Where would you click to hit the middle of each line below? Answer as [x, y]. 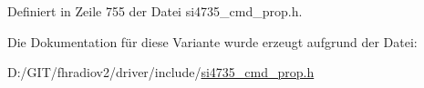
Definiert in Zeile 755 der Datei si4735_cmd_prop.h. [155, 11]
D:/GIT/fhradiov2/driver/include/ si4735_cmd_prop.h [161, 72]
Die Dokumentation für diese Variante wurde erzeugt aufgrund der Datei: [212, 41]
